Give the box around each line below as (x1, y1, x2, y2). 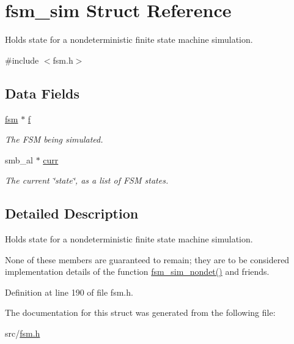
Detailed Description (5, 204, 139, 223)
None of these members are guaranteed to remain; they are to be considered (5, 253, 290, 266)
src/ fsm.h (5, 327, 40, 340)
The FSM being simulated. (5, 133, 103, 146)
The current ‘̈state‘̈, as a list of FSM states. (5, 174, 169, 187)
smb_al (5, 153, 33, 166)
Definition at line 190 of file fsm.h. (5, 285, 133, 298)
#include (5, 53, 39, 66)
